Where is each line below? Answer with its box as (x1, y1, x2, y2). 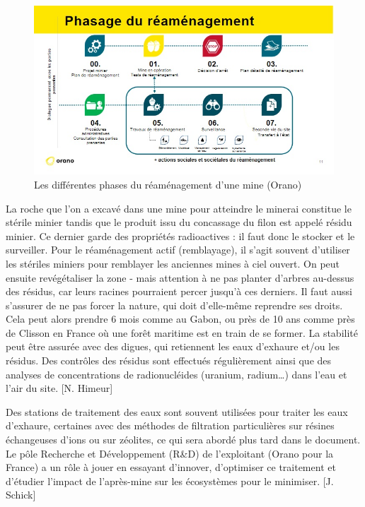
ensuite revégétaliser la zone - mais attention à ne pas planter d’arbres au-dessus (6, 270, 354, 285)
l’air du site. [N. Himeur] (6, 381, 113, 395)
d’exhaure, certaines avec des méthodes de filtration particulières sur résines (6, 418, 335, 433)
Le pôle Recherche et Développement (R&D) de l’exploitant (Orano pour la (6, 446, 334, 460)
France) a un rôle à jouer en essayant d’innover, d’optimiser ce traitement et (6, 460, 336, 475)
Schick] (6, 487, 36, 502)
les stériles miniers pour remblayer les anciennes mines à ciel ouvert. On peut (6, 256, 340, 270)
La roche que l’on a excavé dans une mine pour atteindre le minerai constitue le (6, 201, 352, 215)
